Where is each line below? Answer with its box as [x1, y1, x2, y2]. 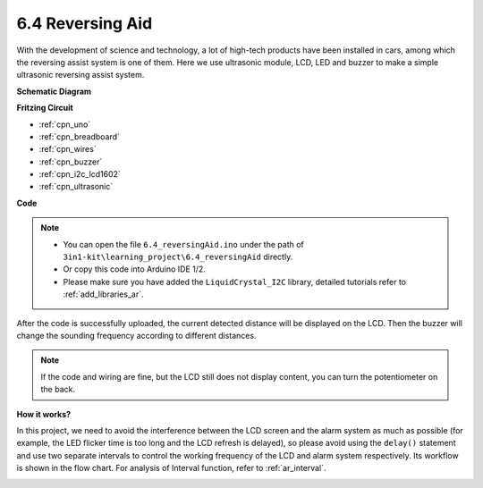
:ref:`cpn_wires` [38, 144, 97, 155]
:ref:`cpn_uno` [38, 119, 91, 130]
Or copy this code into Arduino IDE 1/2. [63, 264, 206, 274]
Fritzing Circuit [16, 103, 73, 114]
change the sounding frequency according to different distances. [16, 330, 257, 341]
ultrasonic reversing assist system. [16, 70, 145, 80]
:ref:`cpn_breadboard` [38, 130, 121, 142]
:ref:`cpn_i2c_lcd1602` [38, 169, 121, 180]
